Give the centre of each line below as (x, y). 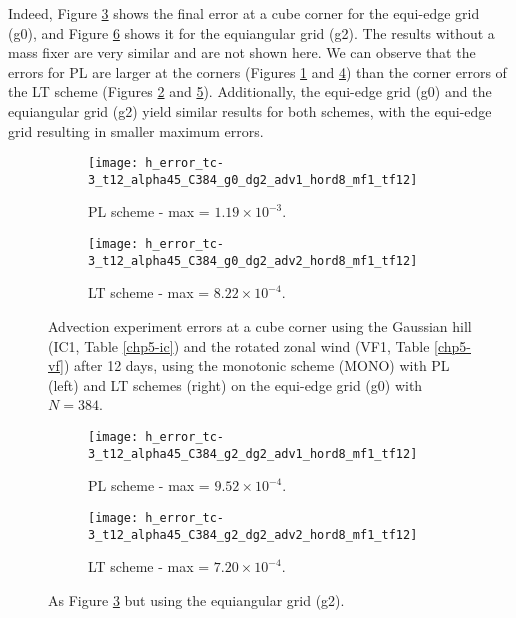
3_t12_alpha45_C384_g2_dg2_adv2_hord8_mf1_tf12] (253, 534)
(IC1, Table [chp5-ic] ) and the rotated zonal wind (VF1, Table (239, 345)
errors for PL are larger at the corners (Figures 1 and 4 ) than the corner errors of (257, 71)
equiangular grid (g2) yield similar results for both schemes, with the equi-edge (250, 110)
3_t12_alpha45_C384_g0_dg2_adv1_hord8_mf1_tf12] (253, 179)
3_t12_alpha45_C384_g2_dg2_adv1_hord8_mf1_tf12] (253, 453)
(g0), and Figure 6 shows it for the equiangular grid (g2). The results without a (251, 32)
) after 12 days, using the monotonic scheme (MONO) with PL (256, 365)
